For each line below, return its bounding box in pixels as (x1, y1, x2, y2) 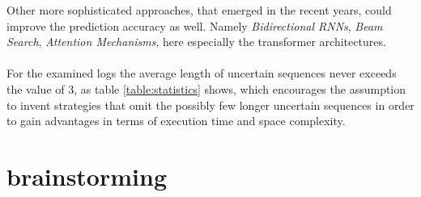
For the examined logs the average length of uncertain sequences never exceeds (6, 65, 397, 82)
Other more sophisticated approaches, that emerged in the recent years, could (6, 2, 392, 18)
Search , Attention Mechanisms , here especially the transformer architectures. (6, 33, 386, 50)
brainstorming (6, 159, 167, 192)
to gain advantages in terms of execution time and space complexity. (6, 112, 346, 129)
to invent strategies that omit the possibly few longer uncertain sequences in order (6, 96, 415, 113)
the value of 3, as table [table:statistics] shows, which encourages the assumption (6, 80, 406, 97)
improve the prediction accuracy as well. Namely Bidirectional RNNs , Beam (6, 17, 383, 34)
